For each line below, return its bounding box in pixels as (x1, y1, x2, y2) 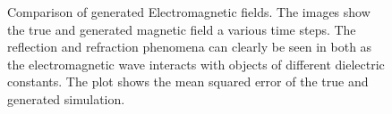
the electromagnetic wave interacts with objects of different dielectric (7, 54, 385, 73)
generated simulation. (7, 89, 125, 108)
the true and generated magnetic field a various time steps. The (7, 20, 356, 38)
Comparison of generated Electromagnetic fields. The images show (7, 3, 371, 20)
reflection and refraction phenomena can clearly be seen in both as (7, 37, 372, 56)
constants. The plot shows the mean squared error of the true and (7, 72, 369, 91)
